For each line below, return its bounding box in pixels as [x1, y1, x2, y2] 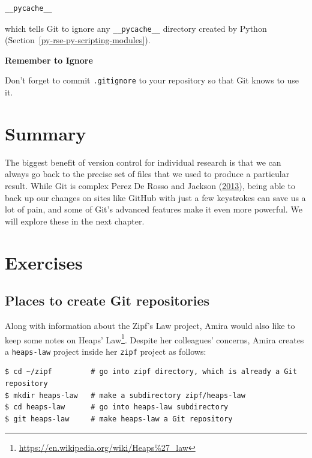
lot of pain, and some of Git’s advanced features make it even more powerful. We [5, 203, 302, 215]
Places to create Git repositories [5, 291, 210, 310]
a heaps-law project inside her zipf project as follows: [5, 345, 206, 357]
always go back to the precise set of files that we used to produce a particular [5, 167, 290, 180]
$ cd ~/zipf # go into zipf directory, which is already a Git [5, 367, 297, 376]
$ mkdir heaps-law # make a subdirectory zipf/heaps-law [5, 391, 245, 400]
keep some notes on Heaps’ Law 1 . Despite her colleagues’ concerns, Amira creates [5, 331, 304, 346]
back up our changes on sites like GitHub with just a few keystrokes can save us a [5, 191, 306, 203]
